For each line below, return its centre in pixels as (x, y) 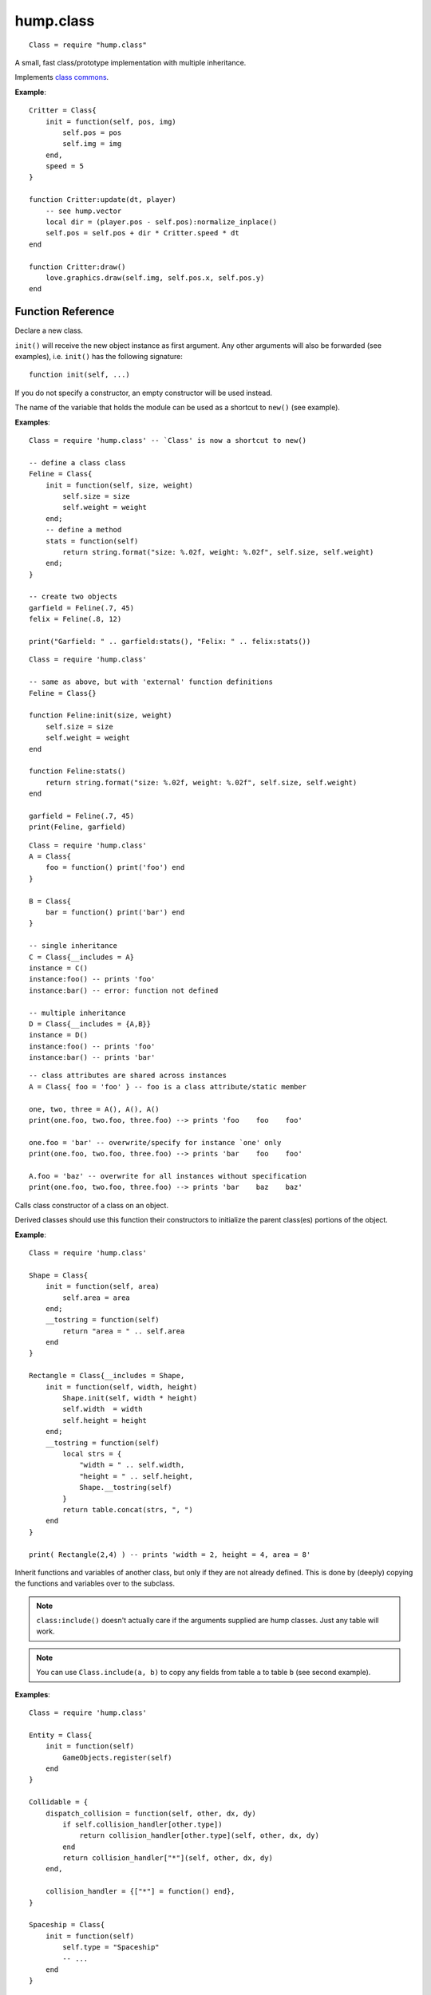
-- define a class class (77, 462)
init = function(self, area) (102, 1286)
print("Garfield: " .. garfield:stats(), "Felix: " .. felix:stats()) (170, 642)
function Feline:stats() (77, 771)
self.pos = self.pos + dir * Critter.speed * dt (142, 233)
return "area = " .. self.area (124, 1331)
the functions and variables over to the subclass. (95, 1583)
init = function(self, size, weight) (119, 485)
